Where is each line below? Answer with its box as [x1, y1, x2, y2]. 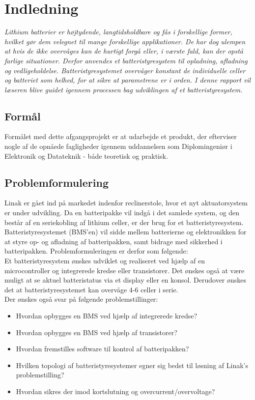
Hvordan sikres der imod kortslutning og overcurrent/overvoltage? [16, 386, 215, 396]
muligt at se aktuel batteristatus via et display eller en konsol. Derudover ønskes [4, 275, 247, 285]
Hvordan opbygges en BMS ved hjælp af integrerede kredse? [16, 311, 198, 320]
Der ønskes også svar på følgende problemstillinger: [4, 294, 158, 304]
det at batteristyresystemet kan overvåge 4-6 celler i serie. [4, 284, 178, 294]
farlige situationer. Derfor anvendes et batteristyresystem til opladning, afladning [4, 55, 248, 65]
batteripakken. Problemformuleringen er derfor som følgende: [4, 246, 188, 256]
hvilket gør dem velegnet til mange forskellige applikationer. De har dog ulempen [4, 36, 246, 46]
